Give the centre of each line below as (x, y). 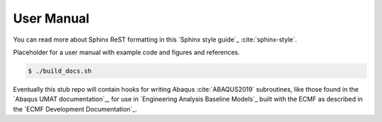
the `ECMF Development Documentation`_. (75, 109)
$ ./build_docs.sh (60, 71)
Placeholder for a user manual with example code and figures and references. (127, 52)
